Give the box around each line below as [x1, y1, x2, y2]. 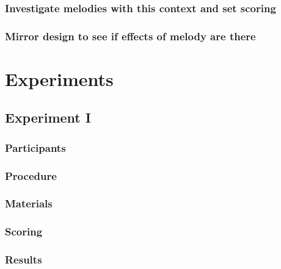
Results [5, 252, 42, 267]
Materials [5, 196, 53, 211]
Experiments [5, 66, 114, 91]
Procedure [5, 168, 57, 183]
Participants [5, 140, 66, 155]
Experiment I [5, 108, 91, 127]
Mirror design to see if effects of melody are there [5, 28, 256, 43]
